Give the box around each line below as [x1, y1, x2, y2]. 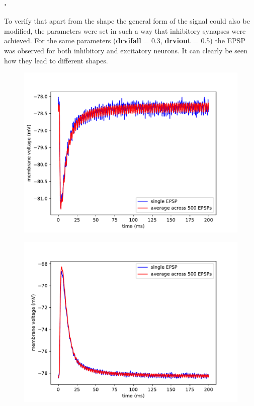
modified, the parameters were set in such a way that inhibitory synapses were [4, 25, 246, 36]
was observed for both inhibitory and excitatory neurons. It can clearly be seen [4, 45, 247, 55]
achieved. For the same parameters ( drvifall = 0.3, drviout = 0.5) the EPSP [4, 35, 245, 46]
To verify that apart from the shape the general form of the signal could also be [4, 16, 250, 26]
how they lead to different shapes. [4, 55, 108, 65]
